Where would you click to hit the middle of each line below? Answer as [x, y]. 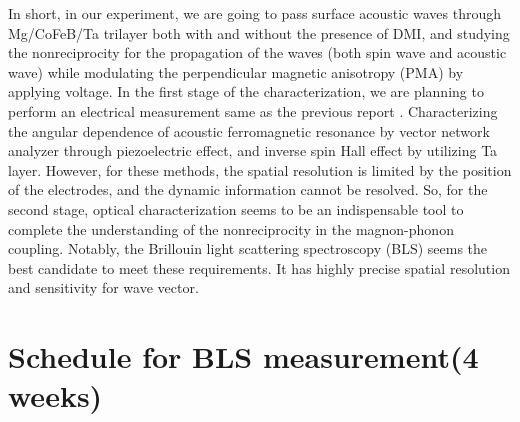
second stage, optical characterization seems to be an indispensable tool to [236, 208]
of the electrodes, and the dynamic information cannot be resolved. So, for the [248, 189]
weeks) [55, 395]
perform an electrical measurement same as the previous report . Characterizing [253, 110]
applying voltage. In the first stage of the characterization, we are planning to [246, 91]
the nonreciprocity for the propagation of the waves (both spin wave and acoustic [257, 52]
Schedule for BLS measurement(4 [243, 356]
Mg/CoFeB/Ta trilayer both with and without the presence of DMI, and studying [259, 32]
